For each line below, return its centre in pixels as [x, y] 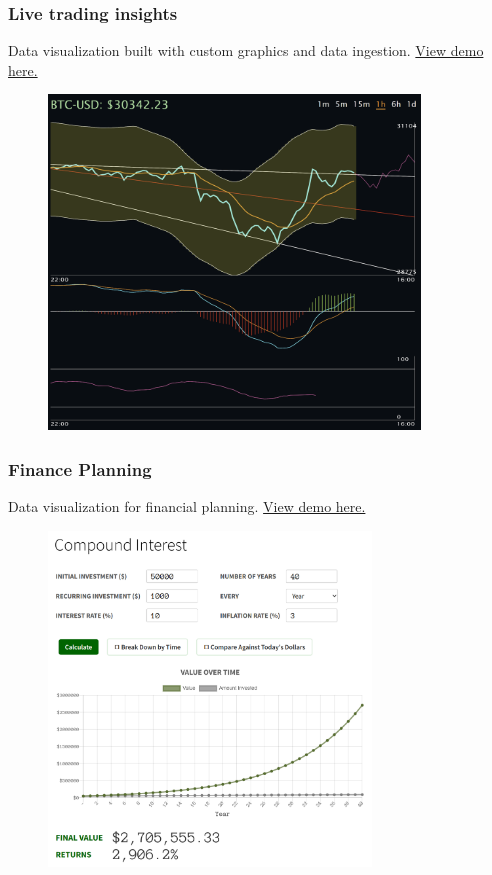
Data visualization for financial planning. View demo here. [187, 506]
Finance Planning [80, 468]
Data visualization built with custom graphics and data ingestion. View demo [246, 50]
